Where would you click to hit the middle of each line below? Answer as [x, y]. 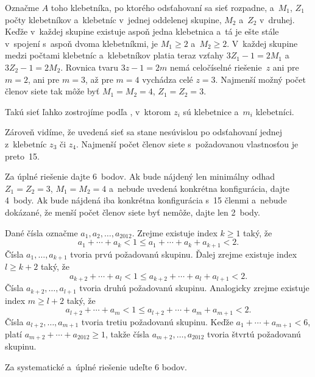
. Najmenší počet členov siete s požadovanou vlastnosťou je [187, 143]
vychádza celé [168, 79]
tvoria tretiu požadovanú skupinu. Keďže [157, 321]
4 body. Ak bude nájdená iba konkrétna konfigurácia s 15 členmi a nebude [146, 200]
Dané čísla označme [41, 232]
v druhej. [277, 19]
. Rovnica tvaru [90, 67]
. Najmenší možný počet [260, 79]
